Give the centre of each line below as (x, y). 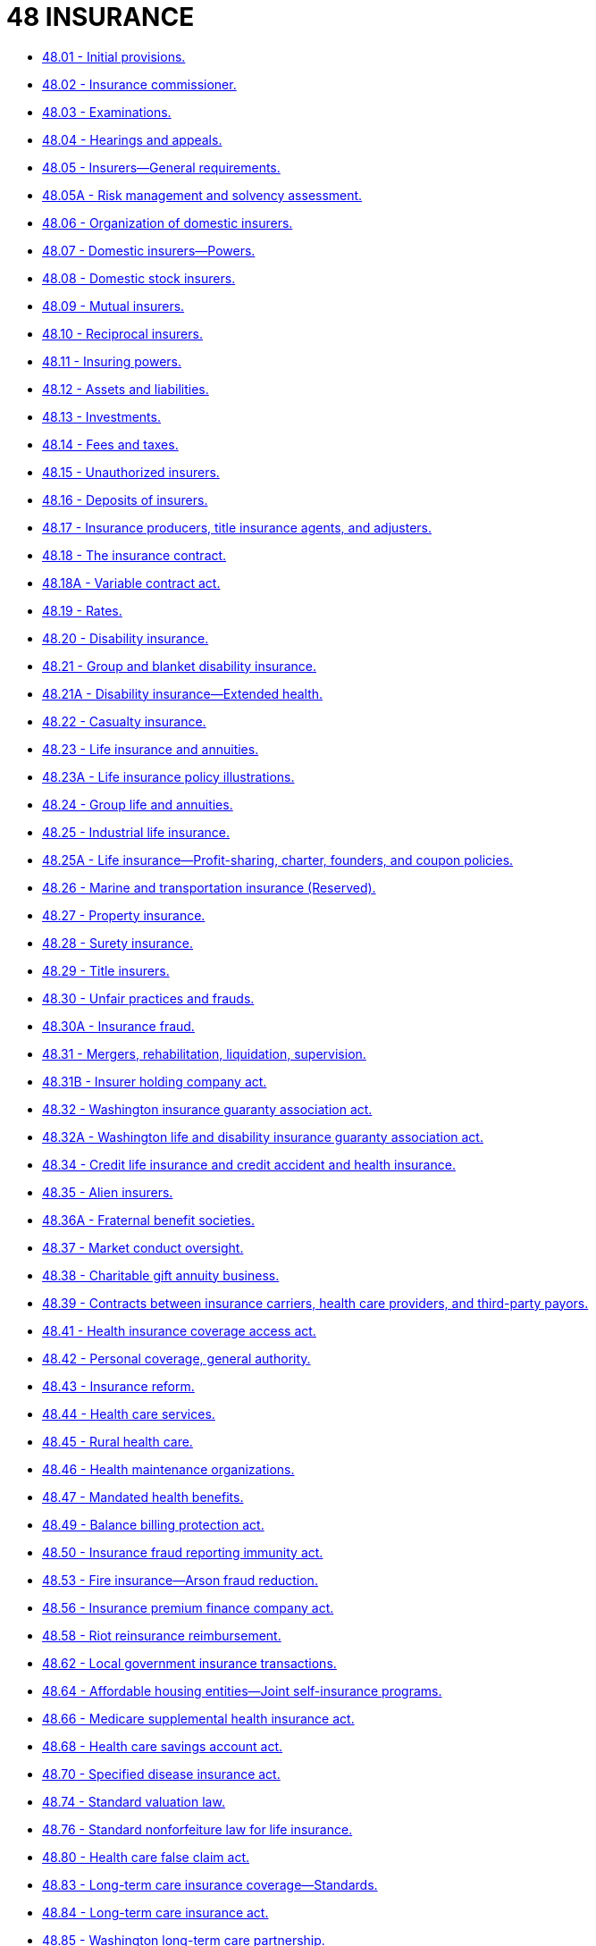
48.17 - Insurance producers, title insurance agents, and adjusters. (237, 527)
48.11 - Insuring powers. (112, 361)
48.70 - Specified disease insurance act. (161, 1774)
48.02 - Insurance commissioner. (139, 84)
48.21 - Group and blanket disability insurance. (179, 666)
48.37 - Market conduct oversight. (143, 1247)
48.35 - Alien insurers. (108, 1192)
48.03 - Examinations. (107, 112)
